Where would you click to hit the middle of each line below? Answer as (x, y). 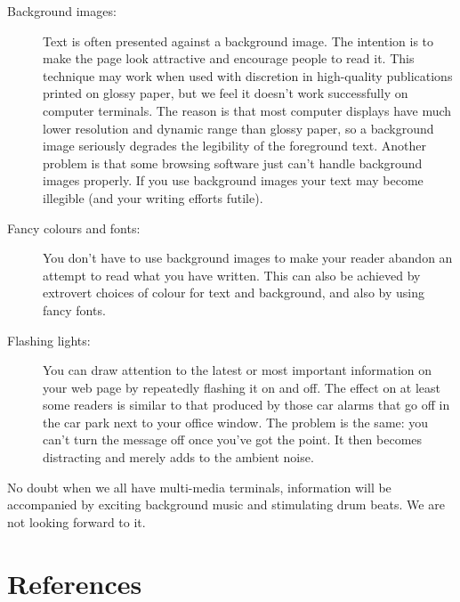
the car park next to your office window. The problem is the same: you (236, 422)
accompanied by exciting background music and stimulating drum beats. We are (226, 504)
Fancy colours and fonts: (74, 228)
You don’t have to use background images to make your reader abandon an (248, 258)
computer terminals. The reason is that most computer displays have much (247, 110)
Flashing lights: (49, 340)
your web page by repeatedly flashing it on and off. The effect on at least (242, 387)
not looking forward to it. (77, 521)
